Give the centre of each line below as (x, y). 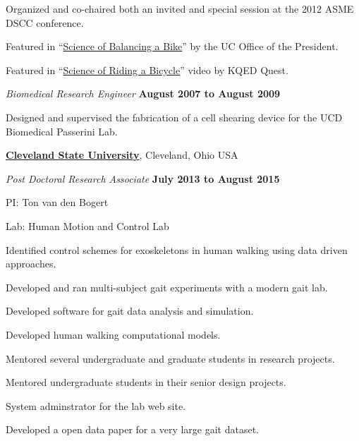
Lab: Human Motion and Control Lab (87, 225)
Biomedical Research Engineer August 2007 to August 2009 (143, 93)
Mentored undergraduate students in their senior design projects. (146, 382)
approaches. (31, 264)
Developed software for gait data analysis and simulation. (130, 311)
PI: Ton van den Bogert (57, 202)
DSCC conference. (45, 22)
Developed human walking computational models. (113, 334)
